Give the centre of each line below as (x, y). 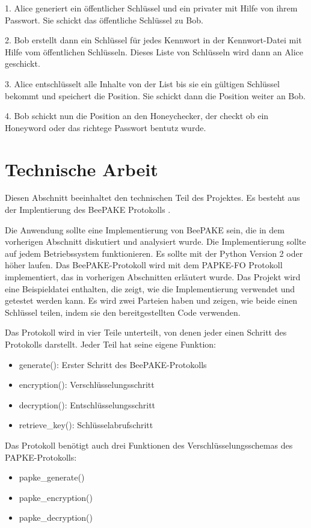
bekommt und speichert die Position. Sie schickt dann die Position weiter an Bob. (155, 95)
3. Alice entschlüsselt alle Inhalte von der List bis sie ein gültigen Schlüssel (142, 83)
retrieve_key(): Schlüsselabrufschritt (86, 425)
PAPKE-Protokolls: (41, 457)
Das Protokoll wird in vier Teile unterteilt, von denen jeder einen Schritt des (146, 332)
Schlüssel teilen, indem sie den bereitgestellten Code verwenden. (123, 312)
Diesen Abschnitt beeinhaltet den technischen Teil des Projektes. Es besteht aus (152, 198)
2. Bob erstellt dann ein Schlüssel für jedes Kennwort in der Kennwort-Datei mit (153, 40)
